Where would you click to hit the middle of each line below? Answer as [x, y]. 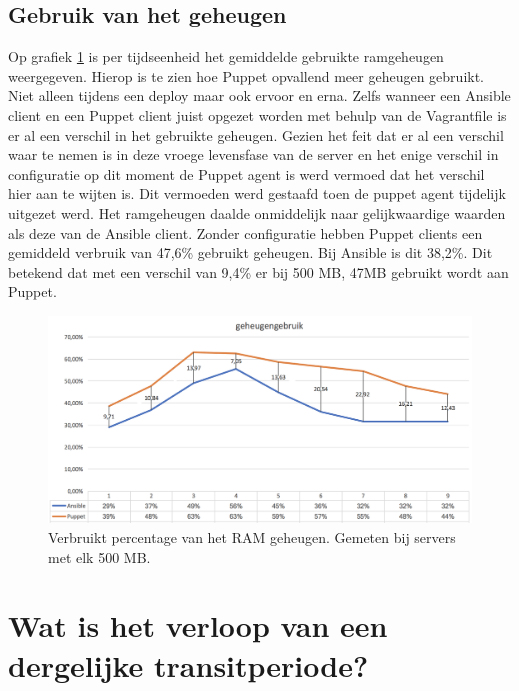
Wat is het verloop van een [198, 625]
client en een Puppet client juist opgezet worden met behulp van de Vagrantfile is [257, 114]
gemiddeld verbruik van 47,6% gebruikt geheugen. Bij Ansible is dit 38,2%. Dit [250, 252]
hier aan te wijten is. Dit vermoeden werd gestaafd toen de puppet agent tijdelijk [257, 193]
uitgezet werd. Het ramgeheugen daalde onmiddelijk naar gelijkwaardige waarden [257, 212]
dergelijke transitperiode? [188, 664]
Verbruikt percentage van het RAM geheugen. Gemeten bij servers [252, 536]
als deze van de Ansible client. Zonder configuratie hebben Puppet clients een [245, 232]
